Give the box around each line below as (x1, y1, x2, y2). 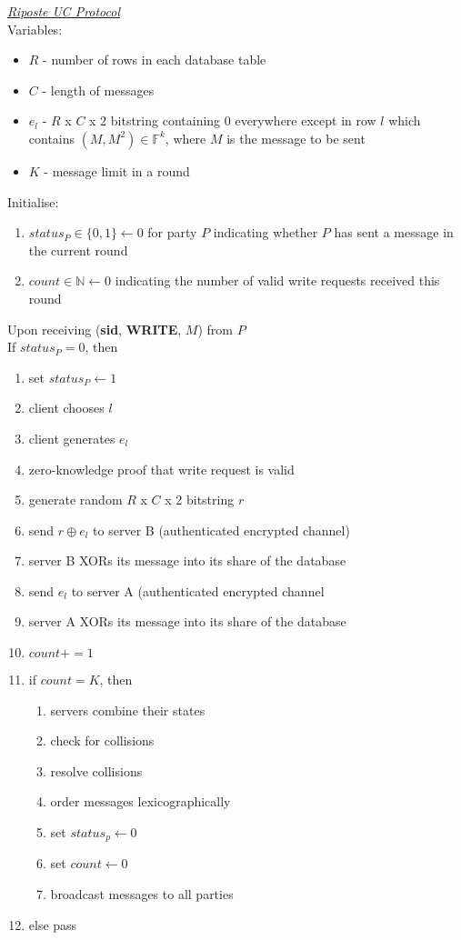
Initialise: (7, 192, 59, 211)
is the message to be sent (226, 128, 366, 147)
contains (28, 128, 75, 147)
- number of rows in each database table (43, 50, 266, 69)
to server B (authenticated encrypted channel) (93, 520, 350, 539)
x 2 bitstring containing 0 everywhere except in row (89, 111, 376, 130)
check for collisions (50, 731, 155, 750)
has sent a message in (334, 223, 454, 242)
